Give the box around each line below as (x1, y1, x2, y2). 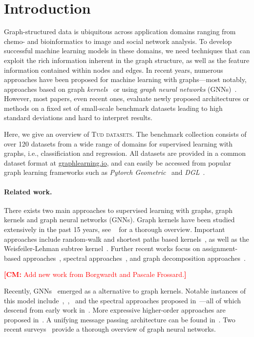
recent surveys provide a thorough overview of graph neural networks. (4, 324, 216, 334)
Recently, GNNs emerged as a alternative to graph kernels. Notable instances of (4, 285, 246, 295)
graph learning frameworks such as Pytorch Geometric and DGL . (4, 167, 205, 177)
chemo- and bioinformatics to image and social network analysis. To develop (4, 36, 232, 46)
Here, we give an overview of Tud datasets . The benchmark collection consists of (4, 129, 247, 139)
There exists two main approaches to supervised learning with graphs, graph (4, 205, 233, 215)
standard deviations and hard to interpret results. (4, 112, 152, 123)
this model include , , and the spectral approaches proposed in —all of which (4, 295, 241, 305)
